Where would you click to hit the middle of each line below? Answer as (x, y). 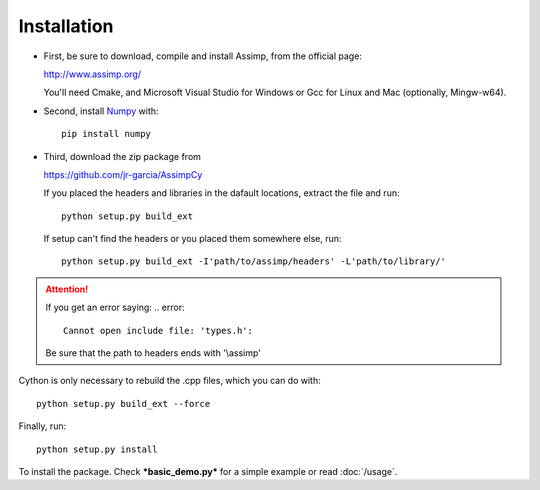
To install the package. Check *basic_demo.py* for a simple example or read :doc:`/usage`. (208, 471)
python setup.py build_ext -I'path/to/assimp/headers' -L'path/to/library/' (254, 261)
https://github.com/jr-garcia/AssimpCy (123, 174)
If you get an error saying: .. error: (115, 307)
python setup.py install (97, 449)
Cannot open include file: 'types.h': (158, 330)
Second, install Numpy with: (101, 111)
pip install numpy (106, 134)
